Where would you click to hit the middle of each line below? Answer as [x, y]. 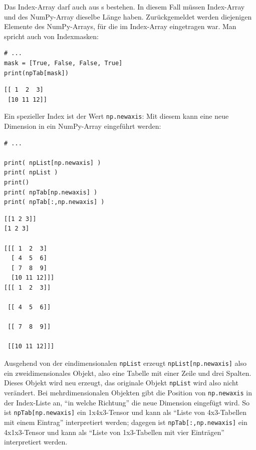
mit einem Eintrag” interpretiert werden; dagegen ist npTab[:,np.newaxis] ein [126, 422]
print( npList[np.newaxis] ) [53, 163]
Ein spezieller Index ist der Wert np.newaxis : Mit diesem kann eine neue [116, 116]
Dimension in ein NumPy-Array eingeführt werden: [83, 126]
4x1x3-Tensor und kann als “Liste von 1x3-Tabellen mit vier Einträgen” [114, 432]
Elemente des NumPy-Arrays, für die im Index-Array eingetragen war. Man [120, 26]
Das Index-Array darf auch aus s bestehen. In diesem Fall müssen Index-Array [124, 7]
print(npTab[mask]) [36, 73]
